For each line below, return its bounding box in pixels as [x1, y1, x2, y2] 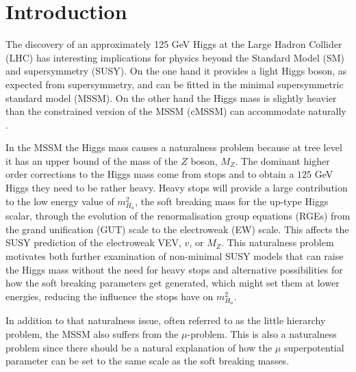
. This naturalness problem [221, 235, 334, 250]
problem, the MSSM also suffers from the [5, 326, 179, 341]
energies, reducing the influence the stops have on [5, 289, 214, 303]
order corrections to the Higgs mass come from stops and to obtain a [5, 167, 294, 181]
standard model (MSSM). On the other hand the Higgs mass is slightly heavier [5, 90, 337, 105]
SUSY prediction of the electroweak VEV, [5, 235, 181, 250]
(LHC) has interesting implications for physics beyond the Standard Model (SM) [5, 50, 345, 64]
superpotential [283, 340, 344, 354]
